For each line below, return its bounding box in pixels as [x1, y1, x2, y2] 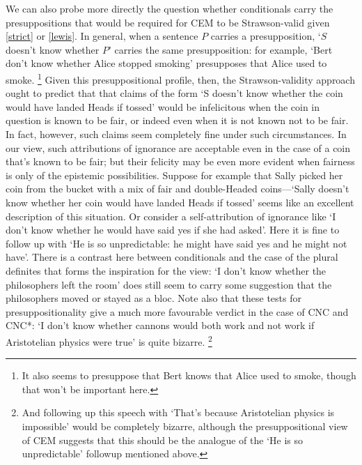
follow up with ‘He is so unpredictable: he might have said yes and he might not [6, 236, 347, 250]
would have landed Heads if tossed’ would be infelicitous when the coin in [6, 99, 320, 114]
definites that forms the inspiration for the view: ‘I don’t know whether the [6, 263, 326, 277]
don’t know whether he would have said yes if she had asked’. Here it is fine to [6, 222, 340, 237]
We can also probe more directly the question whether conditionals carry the [6, 1, 333, 15]
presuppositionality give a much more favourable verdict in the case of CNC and [6, 304, 349, 319]
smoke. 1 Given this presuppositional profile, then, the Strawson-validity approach [6, 70, 355, 86]
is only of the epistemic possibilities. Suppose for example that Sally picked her [6, 167, 343, 182]
